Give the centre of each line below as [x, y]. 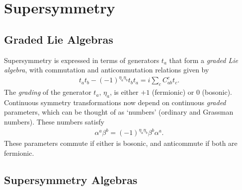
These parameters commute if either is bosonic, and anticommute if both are [121, 143]
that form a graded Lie [203, 60]
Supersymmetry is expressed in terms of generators [82, 60]
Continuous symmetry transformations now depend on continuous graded [115, 102]
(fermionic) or [173, 92]
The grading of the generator [48, 92]
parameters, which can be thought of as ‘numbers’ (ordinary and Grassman [119, 112]
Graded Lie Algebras [59, 39]
